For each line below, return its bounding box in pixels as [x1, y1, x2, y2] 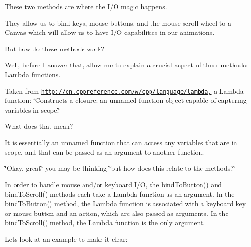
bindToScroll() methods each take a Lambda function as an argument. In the [5, 189, 234, 199]
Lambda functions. [5, 69, 61, 79]
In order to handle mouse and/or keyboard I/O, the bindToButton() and [5, 179, 222, 189]
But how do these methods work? [5, 43, 104, 53]
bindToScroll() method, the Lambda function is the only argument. [5, 217, 205, 228]
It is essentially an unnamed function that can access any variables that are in [5, 137, 237, 147]
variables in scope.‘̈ [5, 104, 60, 115]
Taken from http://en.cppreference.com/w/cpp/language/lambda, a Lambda [5, 85, 244, 96]
